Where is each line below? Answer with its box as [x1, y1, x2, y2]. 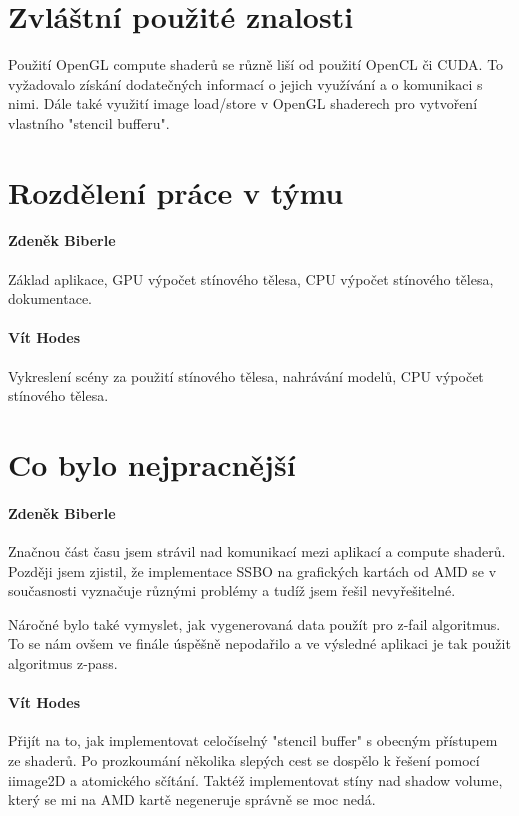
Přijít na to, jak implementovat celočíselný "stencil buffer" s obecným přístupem [8, 730, 498, 751]
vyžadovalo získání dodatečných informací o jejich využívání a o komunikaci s [8, 73, 483, 94]
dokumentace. [8, 288, 92, 309]
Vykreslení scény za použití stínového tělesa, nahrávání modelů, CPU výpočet [8, 365, 484, 386]
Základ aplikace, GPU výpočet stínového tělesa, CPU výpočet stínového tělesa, [8, 268, 494, 289]
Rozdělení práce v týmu [8, 171, 344, 212]
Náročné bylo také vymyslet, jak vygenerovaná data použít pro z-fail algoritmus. [8, 613, 501, 634]
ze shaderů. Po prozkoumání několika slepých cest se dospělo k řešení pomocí [8, 749, 480, 770]
